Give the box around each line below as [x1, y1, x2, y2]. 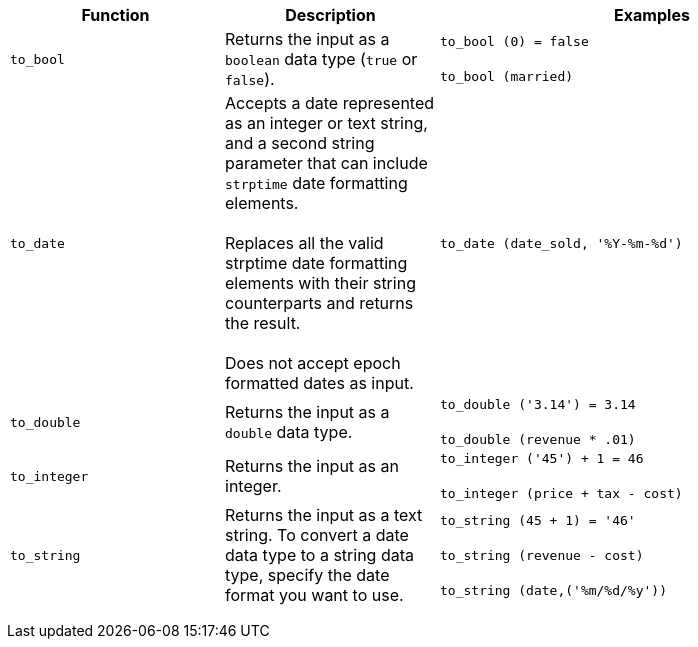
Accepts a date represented [225, 93, 435, 113]
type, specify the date [225, 565, 390, 585]
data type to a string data [225, 545, 414, 565]
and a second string [225, 133, 375, 153]
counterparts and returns [225, 293, 414, 313]
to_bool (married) [440, 69, 574, 84]
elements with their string [225, 273, 416, 293]
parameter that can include [225, 153, 428, 173]
